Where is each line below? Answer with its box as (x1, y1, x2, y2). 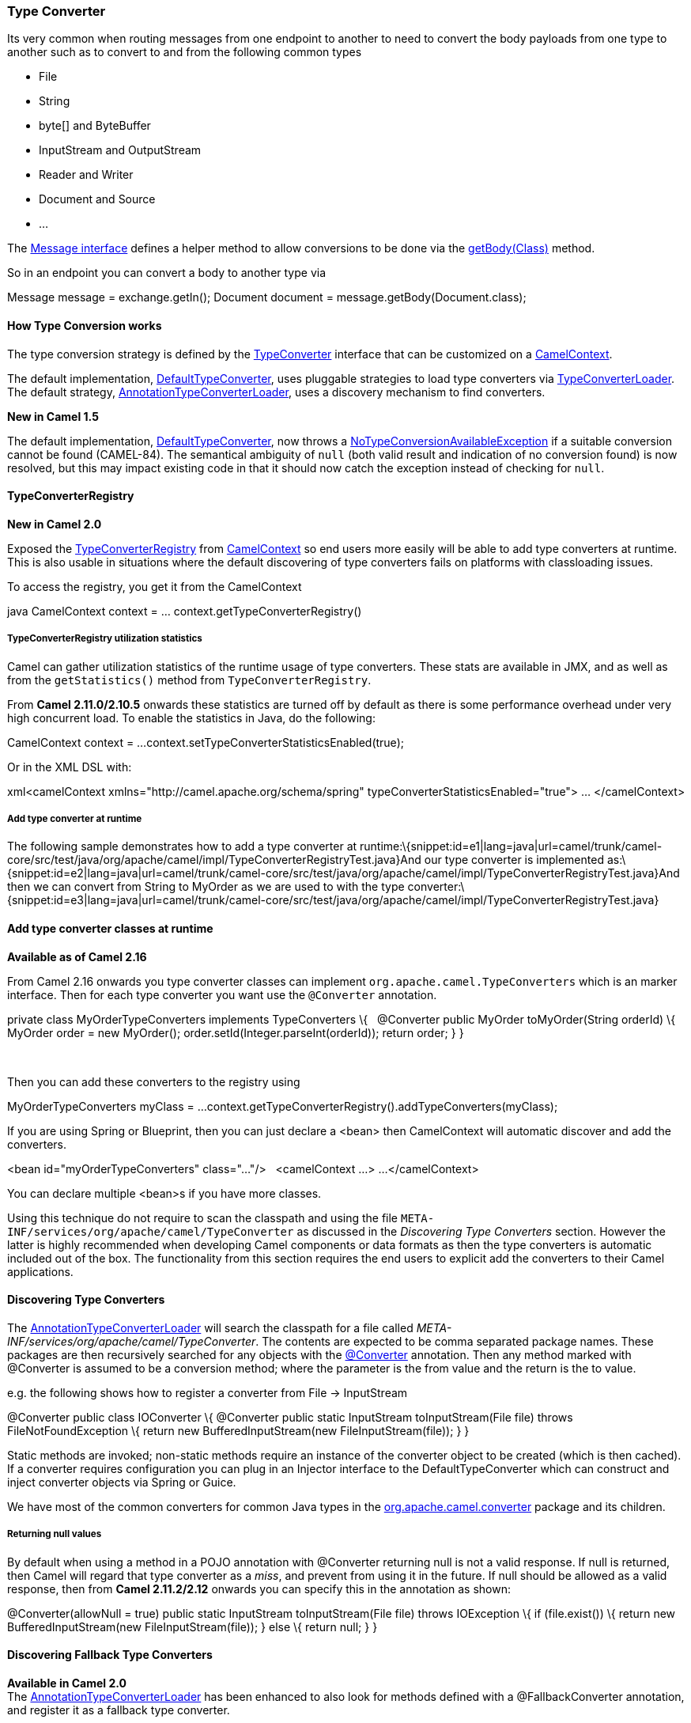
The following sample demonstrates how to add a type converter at (7, 839, 357, 854)
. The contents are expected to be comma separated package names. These (255, 1334, 654, 1348)
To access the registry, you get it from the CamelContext (7, 579, 302, 593)
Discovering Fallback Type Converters (7, 1648, 213, 1662)
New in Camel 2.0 (7, 517, 102, 531)
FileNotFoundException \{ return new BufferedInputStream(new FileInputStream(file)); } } (7, 1423, 470, 1437)
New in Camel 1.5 (7, 409, 99, 423)
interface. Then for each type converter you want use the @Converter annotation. (7, 987, 437, 1002)
